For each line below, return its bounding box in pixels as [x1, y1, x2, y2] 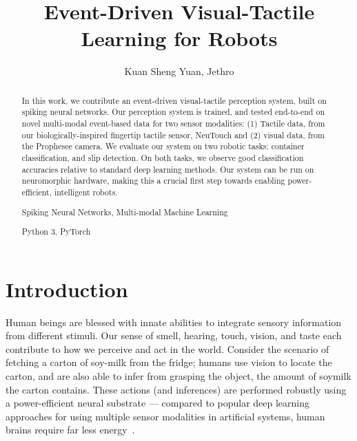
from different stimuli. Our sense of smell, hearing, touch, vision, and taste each [6, 328, 342, 343]
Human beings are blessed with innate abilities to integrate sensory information [6, 314, 342, 329]
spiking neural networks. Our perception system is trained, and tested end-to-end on [21, 106, 325, 118]
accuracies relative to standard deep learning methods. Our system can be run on [21, 163, 314, 175]
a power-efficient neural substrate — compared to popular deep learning [6, 396, 309, 410]
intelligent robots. [54, 186, 118, 197]
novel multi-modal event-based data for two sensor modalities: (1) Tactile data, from [21, 118, 325, 129]
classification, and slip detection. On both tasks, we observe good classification [21, 151, 304, 163]
